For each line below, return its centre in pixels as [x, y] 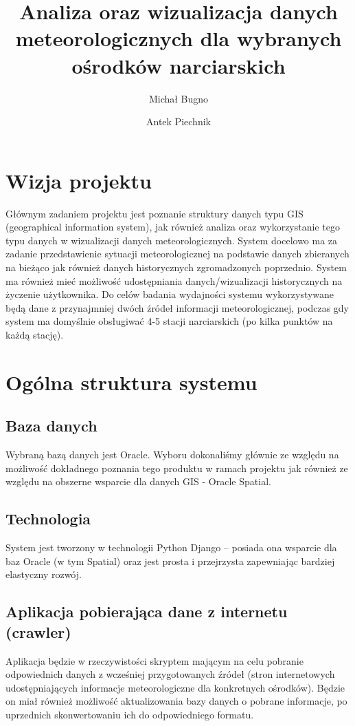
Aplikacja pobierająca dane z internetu [147, 611]
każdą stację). [35, 334]
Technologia [48, 519]
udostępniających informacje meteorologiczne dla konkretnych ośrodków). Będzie [175, 687]
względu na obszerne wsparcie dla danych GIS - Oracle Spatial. [138, 481]
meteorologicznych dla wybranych [179, 38]
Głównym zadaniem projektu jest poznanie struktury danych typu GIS [154, 213]
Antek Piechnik [179, 121]
